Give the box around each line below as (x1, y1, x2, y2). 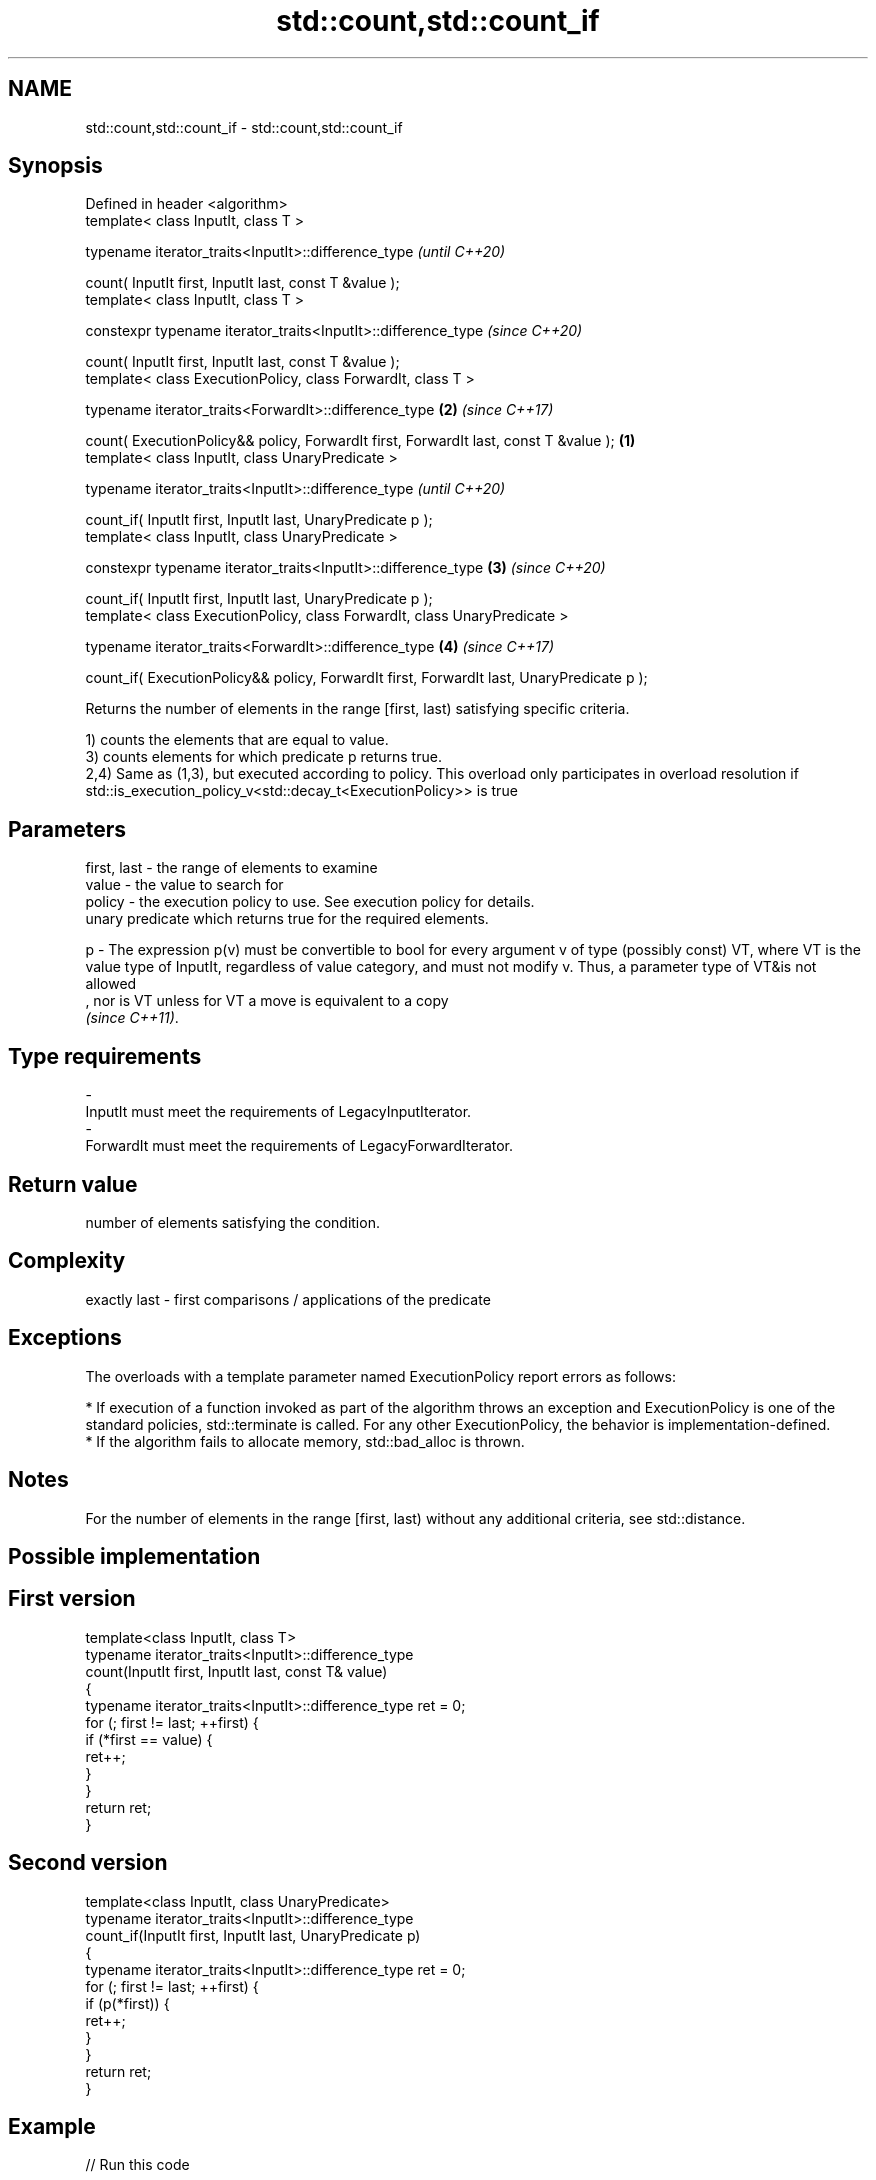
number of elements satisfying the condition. (85, 1213, 380, 1231)
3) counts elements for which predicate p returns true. (85, 748, 442, 766)
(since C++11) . (85, 1009, 179, 1027)
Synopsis (8, 153, 103, 179)
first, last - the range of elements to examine (85, 859, 378, 877)
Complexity (8, 1248, 126, 1274)
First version (8, 1586, 136, 1612)
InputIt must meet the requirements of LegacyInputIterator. (85, 1103, 472, 1121)
